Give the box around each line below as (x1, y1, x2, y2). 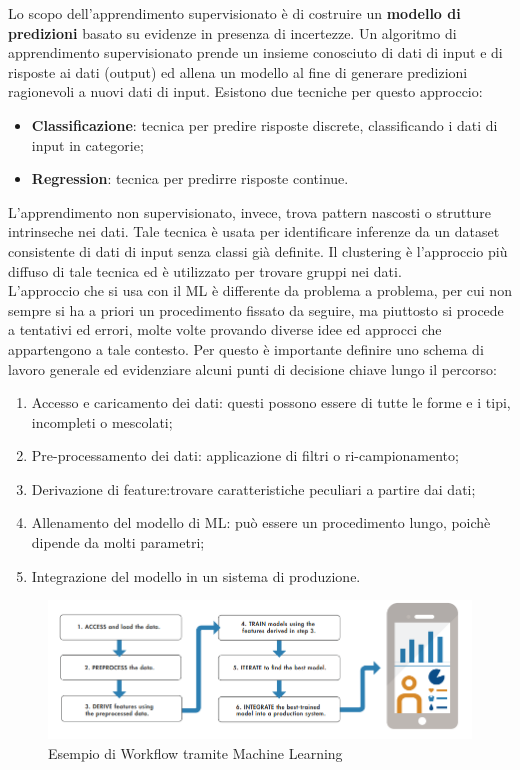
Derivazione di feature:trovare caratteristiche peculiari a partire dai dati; (31, 478, 476, 499)
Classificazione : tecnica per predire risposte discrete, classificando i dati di (31, 114, 498, 135)
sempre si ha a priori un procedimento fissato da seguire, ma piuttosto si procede (8, 299, 504, 320)
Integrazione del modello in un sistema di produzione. (31, 565, 361, 586)
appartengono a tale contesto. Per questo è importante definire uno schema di (8, 338, 484, 359)
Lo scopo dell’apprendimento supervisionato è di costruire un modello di (8, 3, 461, 23)
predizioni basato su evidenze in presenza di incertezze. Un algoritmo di (8, 22, 457, 43)
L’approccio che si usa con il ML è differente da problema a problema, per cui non (8, 280, 512, 301)
